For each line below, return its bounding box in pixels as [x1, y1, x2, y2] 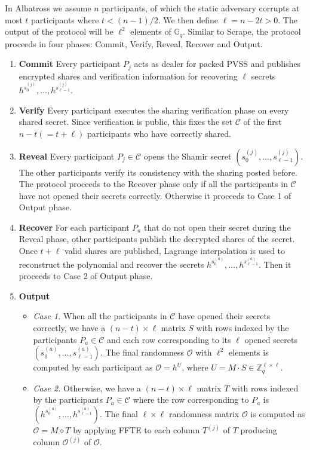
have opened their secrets [178, 310, 271, 322]
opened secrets [244, 333, 297, 345]
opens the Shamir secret [143, 149, 232, 162]
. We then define [158, 13, 219, 26]
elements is [229, 346, 269, 359]
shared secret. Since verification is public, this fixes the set [19, 115, 232, 128]
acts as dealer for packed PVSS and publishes [134, 57, 301, 70]
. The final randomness [100, 346, 185, 359]
